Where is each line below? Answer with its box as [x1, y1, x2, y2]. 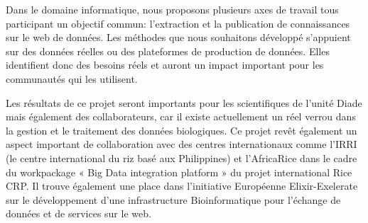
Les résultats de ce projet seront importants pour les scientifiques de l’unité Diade [6, 95, 362, 110]
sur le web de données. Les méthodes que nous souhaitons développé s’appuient [6, 30, 351, 45]
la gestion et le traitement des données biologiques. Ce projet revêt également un [6, 122, 357, 137]
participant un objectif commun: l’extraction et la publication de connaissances [6, 16, 350, 30]
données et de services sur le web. [6, 206, 151, 221]
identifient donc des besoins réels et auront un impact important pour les [6, 57, 324, 72]
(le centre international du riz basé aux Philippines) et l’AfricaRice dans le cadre [6, 150, 357, 165]
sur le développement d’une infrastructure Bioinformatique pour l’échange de [6, 192, 341, 207]
